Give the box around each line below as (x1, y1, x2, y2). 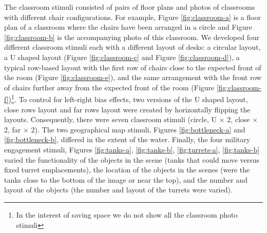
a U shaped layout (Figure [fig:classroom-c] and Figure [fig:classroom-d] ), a (4, 51, 240, 62)
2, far (4, 124, 21, 134)
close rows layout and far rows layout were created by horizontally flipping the (4, 104, 251, 114)
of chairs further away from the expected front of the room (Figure (4, 82, 215, 92)
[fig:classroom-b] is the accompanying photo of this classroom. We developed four (4, 31, 260, 42)
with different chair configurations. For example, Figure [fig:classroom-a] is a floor (4, 11, 261, 22)
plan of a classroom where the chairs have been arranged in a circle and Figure (4, 22, 252, 32)
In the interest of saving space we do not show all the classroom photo (16, 209, 238, 220)
